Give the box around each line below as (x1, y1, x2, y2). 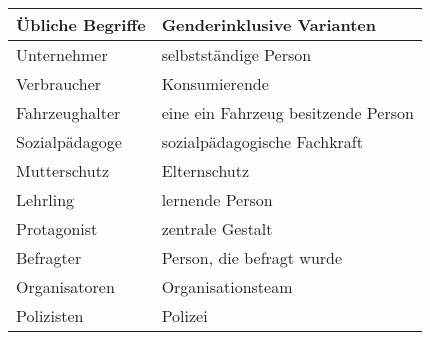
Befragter (16, 246, 82, 269)
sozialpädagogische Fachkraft (161, 130, 363, 153)
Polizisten (16, 304, 84, 327)
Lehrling (16, 188, 75, 211)
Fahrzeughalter (16, 101, 121, 124)
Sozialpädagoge (16, 130, 122, 153)
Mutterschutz (16, 159, 110, 182)
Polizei (161, 304, 208, 327)
